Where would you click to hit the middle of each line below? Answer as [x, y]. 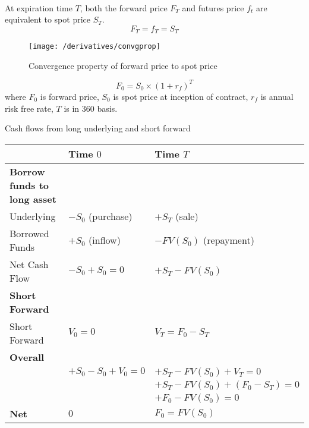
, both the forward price [124, 7]
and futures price [213, 7]
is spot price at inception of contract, [181, 96]
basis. [107, 108]
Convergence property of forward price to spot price [123, 65]
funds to [29, 185]
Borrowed [29, 233]
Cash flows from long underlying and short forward [98, 128]
